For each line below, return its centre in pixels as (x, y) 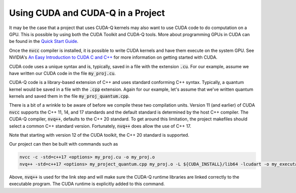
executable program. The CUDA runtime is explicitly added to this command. (87, 184)
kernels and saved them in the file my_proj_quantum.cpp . (70, 96)
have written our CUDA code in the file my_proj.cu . (62, 73)
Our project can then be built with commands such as (64, 144)
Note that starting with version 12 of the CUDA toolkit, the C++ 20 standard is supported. (99, 135)
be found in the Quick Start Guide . (44, 41)
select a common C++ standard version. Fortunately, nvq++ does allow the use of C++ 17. (100, 126)
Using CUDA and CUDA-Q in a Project (87, 13)
